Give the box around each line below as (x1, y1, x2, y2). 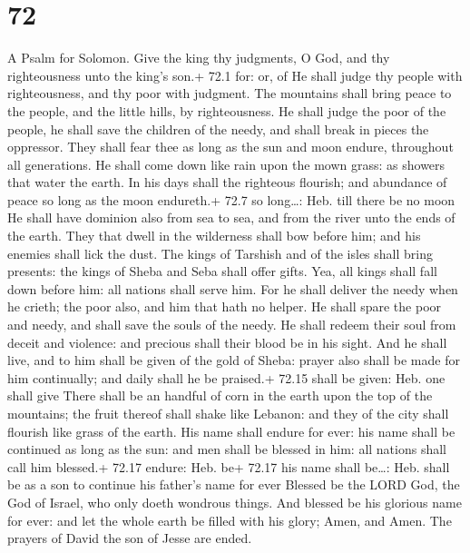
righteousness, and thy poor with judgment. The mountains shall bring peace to (7, 84, 452, 103)
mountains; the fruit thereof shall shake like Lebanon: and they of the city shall (7, 404, 449, 422)
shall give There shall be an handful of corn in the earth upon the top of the (7, 386, 433, 405)
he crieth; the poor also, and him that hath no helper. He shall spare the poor (7, 297, 442, 316)
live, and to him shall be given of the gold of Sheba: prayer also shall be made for (7, 351, 460, 370)
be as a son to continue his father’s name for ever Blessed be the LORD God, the (7, 475, 460, 494)
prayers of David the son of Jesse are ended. (7, 528, 252, 548)
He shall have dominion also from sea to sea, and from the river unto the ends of (7, 208, 455, 227)
